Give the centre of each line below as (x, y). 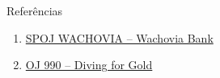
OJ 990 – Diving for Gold (89, 65)
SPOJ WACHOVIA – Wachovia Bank (119, 37)
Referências (35, 10)
